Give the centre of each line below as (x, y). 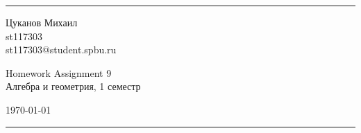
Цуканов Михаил (42, 22)
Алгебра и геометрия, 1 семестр (73, 86)
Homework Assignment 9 (59, 72)
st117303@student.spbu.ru (61, 50)
